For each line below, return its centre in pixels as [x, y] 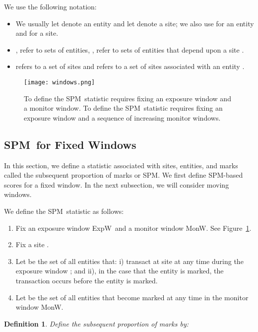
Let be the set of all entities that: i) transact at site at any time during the [129, 261]
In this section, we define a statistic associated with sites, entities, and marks [121, 165]
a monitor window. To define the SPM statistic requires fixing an [123, 108]
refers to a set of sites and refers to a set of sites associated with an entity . [130, 66]
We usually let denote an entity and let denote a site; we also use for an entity [135, 23]
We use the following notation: [50, 6]
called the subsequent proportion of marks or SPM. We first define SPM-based [124, 175]
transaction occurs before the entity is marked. [87, 280]
